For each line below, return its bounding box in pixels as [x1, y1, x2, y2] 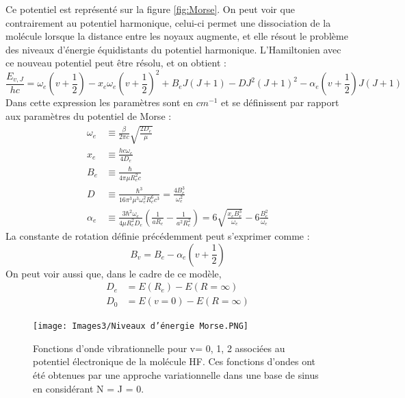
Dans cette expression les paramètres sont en [5, 95, 194, 110]
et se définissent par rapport [221, 95, 339, 110]
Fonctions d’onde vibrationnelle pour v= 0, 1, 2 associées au [33, 340, 285, 355]
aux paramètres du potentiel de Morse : [5, 109, 172, 123]
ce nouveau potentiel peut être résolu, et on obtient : [5, 55, 226, 70]
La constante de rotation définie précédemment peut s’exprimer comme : [5, 228, 310, 242]
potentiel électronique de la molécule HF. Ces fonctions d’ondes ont [33, 354, 316, 369]
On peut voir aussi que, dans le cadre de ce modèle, [5, 266, 222, 280]
